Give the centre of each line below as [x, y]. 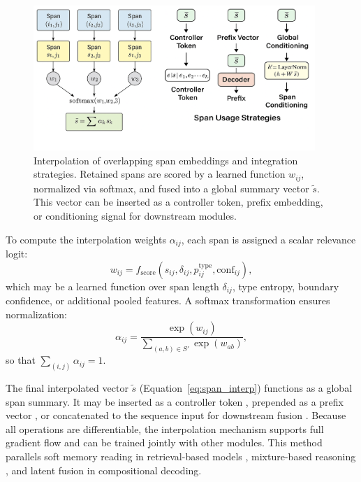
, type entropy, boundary [286, 286]
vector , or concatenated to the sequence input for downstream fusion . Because [176, 415]
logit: [17, 253]
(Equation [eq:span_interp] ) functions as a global [246, 387]
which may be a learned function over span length [112, 286]
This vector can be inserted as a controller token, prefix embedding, [178, 202]
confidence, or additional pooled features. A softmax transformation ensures [168, 300]
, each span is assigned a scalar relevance [268, 239]
